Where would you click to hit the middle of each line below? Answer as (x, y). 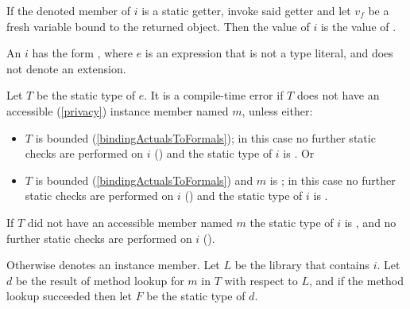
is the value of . (358, 26)
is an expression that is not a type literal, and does (269, 53)
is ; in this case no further (333, 180)
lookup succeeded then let (69, 296)
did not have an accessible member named (130, 222)
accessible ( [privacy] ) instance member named (118, 110)
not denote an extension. (66, 68)
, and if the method (356, 280)
